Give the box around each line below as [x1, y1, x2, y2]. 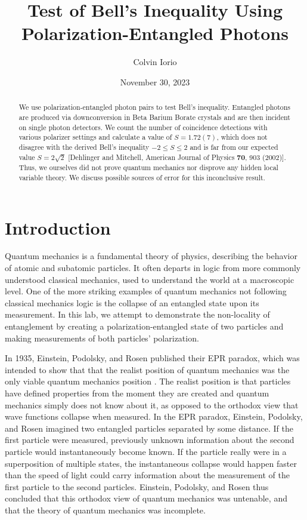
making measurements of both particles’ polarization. [5, 331, 199, 344]
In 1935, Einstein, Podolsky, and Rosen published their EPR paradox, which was [5, 352, 300, 364]
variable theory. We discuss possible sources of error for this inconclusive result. [18, 172, 265, 182]
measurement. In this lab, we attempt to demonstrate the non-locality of [5, 308, 270, 321]
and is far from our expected [190, 141, 278, 152]
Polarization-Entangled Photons [21, 21, 289, 45]
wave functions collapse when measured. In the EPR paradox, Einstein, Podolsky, [5, 410, 303, 423]
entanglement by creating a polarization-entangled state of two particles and [5, 320, 284, 333]
